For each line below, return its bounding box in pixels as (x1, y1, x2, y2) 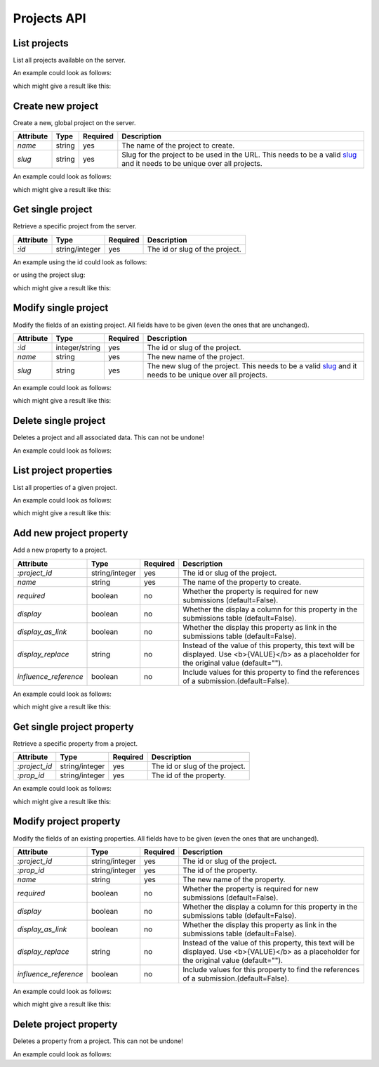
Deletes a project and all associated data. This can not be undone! (13, 433, 205, 442)
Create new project (13, 100, 98, 112)
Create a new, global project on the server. (13, 118, 136, 127)
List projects (13, 37, 69, 49)
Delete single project (13, 415, 106, 427)
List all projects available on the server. (13, 56, 126, 65)
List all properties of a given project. (13, 483, 117, 491)
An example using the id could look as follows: (13, 257, 147, 266)
